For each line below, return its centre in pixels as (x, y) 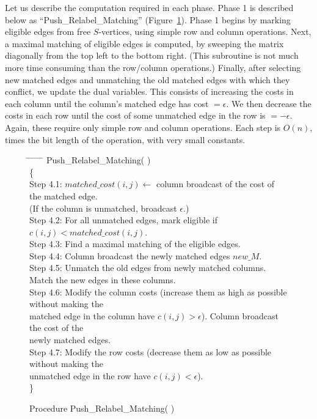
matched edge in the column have (92, 315)
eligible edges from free (48, 32)
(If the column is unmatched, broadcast (103, 208)
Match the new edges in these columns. (103, 280)
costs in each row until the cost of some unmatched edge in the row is (135, 115)
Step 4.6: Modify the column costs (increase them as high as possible (158, 291)
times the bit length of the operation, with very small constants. (125, 139)
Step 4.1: (46, 184)
